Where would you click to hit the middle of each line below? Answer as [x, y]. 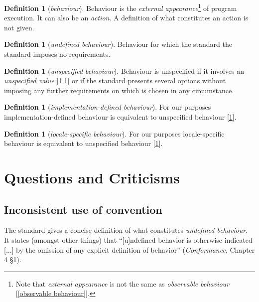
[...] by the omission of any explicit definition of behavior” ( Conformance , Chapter [129, 249]
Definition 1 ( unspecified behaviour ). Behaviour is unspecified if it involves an [124, 71]
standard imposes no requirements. [57, 54]
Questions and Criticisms [92, 177]
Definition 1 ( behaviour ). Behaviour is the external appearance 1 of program [121, 7]
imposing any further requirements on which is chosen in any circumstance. [119, 90]
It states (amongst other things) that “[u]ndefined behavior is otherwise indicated [128, 239]
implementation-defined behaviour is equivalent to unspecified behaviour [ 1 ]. [120, 117]
